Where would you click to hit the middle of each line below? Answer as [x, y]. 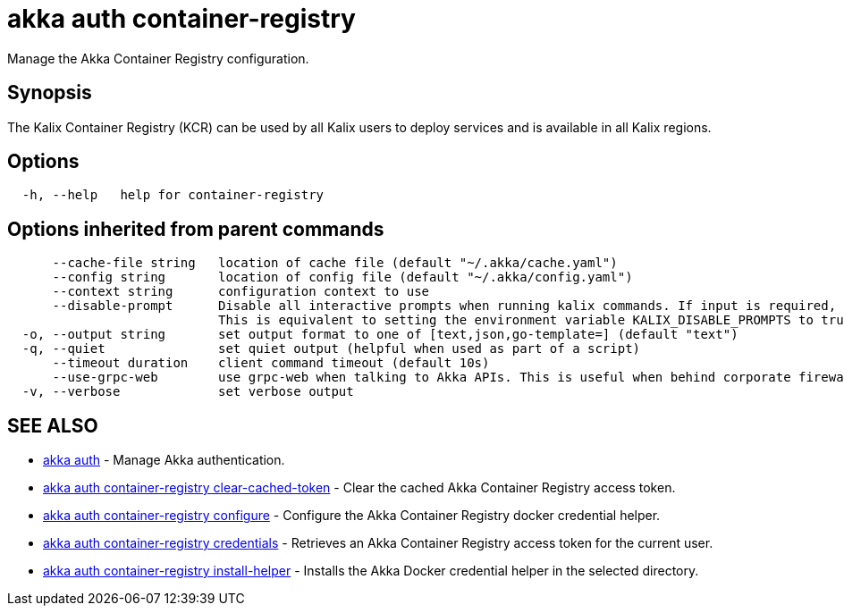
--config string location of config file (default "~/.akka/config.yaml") [342, 277]
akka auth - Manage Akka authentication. [164, 460]
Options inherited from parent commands [196, 229]
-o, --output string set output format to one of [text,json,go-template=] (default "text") [380, 335]
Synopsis [50, 93]
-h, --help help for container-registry [173, 195]
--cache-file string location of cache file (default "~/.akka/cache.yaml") [335, 263]
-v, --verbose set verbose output [188, 392]
